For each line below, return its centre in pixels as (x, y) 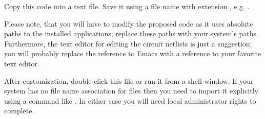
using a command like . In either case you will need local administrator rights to (130, 100)
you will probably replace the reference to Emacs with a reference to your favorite (133, 53)
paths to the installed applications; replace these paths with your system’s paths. (131, 33)
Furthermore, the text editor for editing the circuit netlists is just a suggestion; (128, 43)
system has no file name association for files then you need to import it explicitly (131, 91)
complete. (19, 111)
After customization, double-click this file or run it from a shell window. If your (129, 80)
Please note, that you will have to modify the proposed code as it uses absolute (129, 23)
